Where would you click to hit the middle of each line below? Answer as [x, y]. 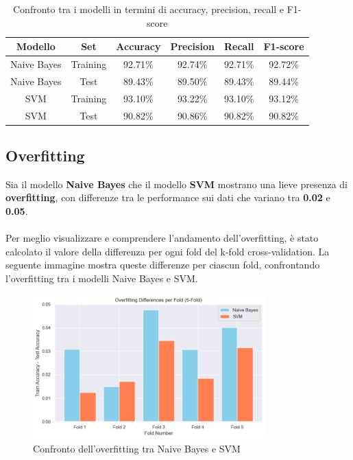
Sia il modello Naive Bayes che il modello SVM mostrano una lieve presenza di [176, 184]
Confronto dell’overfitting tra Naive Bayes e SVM [137, 448]
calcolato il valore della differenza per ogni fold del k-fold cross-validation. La [168, 251]
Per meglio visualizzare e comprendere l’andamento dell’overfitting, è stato [162, 238]
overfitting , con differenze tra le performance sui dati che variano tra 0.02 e [168, 197]
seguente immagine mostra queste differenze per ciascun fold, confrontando [163, 265]
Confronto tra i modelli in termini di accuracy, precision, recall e [149, 9]
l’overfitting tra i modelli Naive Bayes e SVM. [102, 278]
